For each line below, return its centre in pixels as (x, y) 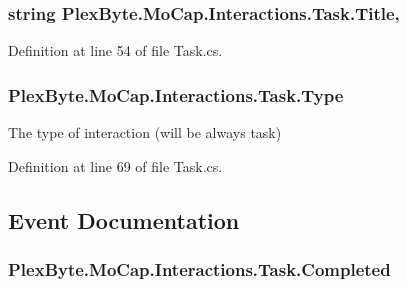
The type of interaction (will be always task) (145, 132)
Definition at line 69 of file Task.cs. (115, 165)
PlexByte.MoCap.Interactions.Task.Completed (199, 268)
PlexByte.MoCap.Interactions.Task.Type (176, 94)
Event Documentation (124, 219)
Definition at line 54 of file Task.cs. (115, 50)
